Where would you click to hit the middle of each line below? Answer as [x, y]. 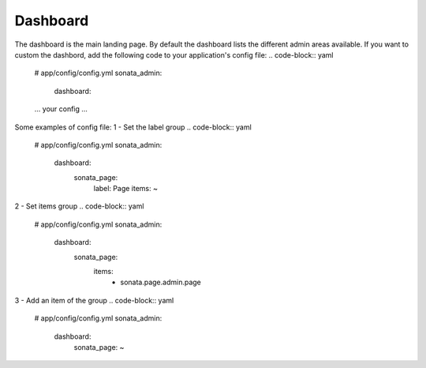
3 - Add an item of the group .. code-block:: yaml [94, 300]
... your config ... [61, 109]
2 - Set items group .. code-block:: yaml [79, 206]
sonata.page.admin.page [161, 282]
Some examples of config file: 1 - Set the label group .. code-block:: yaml [133, 127]
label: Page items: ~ [125, 189]
